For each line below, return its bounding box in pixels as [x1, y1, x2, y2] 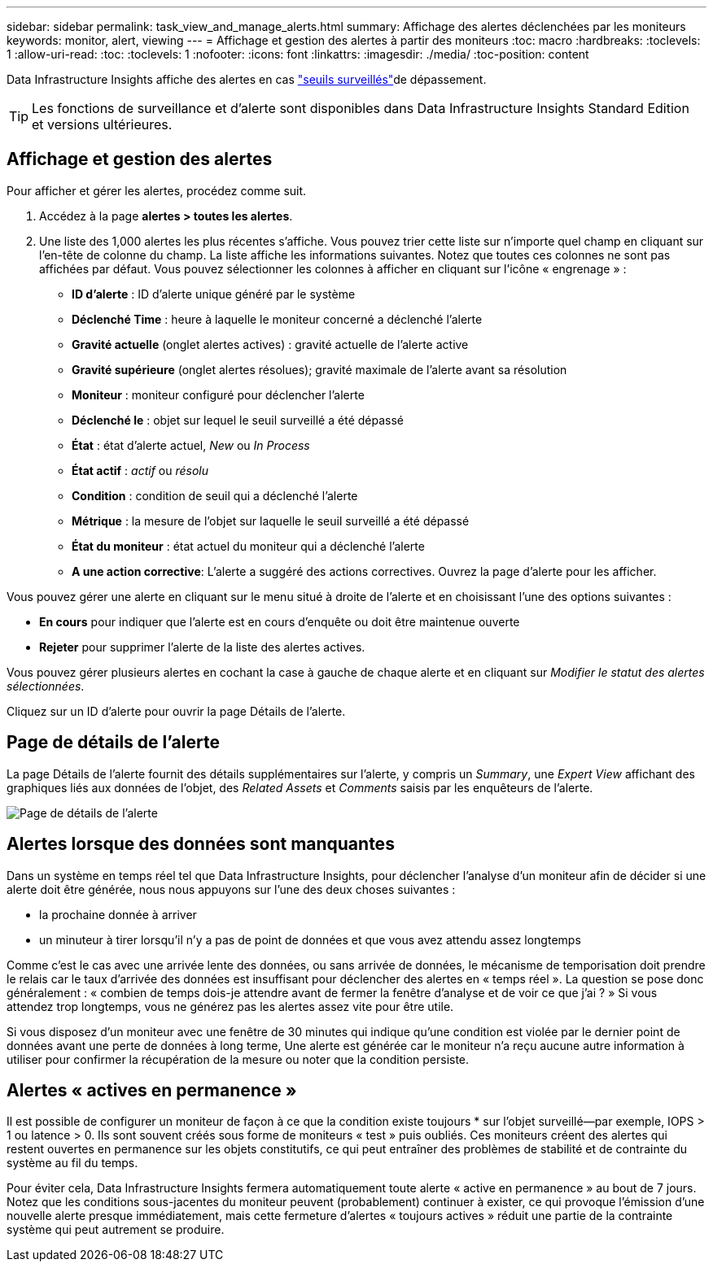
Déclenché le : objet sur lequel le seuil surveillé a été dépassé [72, 412, 404, 427]
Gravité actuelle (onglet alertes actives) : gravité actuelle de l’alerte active [72, 337, 469, 351]
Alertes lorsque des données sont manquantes [7, 834, 395, 855]
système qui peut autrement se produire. [7, 1222, 225, 1237]
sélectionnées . [7, 678, 85, 693]
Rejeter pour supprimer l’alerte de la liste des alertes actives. [39, 639, 365, 654]
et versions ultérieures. [32, 116, 173, 133]
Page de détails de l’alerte [7, 732, 220, 753]
